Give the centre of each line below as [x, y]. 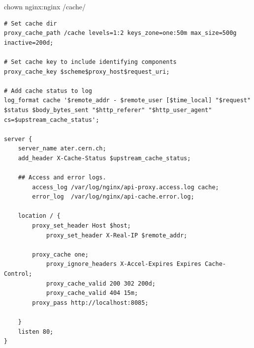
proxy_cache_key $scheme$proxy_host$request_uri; [87, 72]
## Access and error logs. [62, 178]
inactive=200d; [29, 43]
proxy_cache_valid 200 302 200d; [101, 283]
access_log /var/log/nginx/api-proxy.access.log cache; [126, 187]
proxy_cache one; [60, 254]
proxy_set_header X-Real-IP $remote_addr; [117, 235]
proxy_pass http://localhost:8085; [90, 303]
